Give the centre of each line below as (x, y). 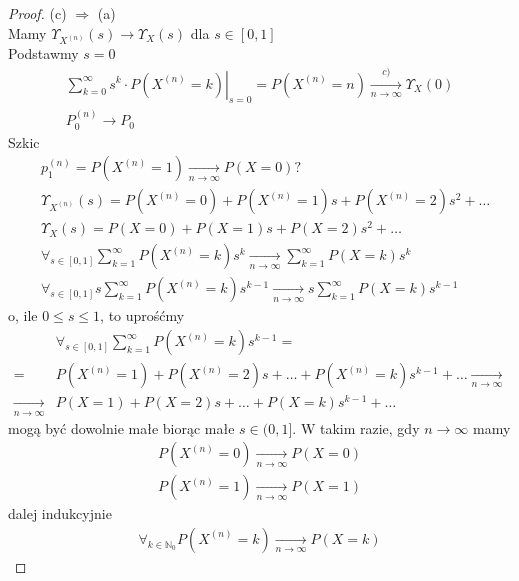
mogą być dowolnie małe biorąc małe (121, 427)
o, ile (23, 315)
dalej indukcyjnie (60, 513)
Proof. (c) (37, 13)
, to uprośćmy (142, 315)
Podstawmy (43, 53)
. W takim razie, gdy (356, 427)
